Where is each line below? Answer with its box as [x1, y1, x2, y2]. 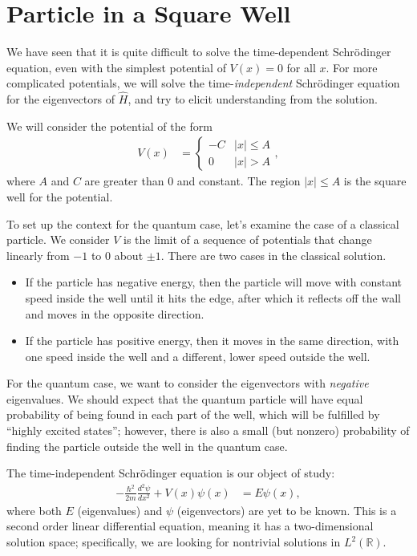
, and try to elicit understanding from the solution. [128, 91, 378, 108]
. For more [326, 59, 378, 75]
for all [286, 59, 316, 75]
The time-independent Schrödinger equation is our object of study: [6, 465, 335, 481]
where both [6, 501, 62, 518]
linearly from [6, 246, 70, 263]
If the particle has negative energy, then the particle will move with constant [25, 274, 403, 290]
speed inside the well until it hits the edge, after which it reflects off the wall [25, 289, 401, 306]
